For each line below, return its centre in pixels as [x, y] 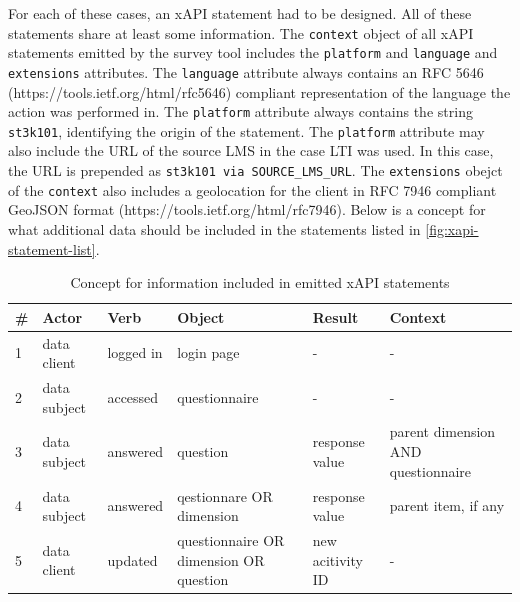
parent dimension [442, 431]
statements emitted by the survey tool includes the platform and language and [253, 52]
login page [208, 352]
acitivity [337, 559]
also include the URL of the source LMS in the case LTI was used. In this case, [251, 150]
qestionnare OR [225, 495]
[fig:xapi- [452, 228]
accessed [133, 396]
